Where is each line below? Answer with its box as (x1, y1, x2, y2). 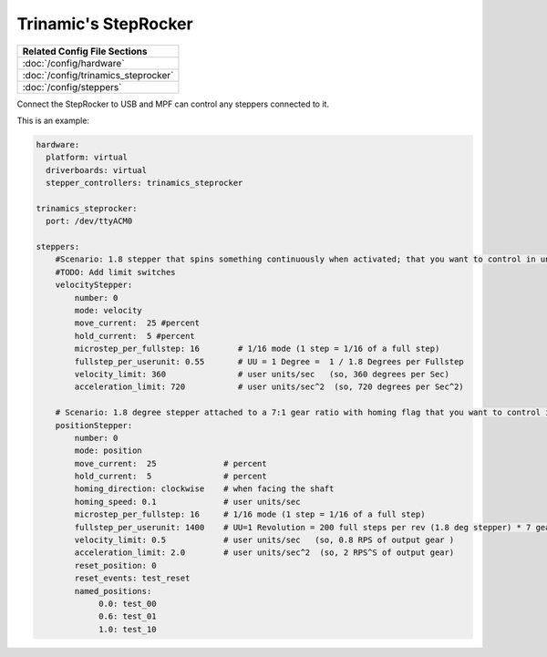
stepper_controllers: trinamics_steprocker (46, 178, 243, 189)
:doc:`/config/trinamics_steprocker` (22, 68, 174, 81)
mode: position (74, 446, 143, 456)
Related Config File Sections (22, 45, 148, 57)
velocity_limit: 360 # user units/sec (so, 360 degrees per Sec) (74, 369, 450, 379)
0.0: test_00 (98, 598, 157, 609)
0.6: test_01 (98, 611, 157, 621)
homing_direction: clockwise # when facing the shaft (74, 484, 335, 494)
